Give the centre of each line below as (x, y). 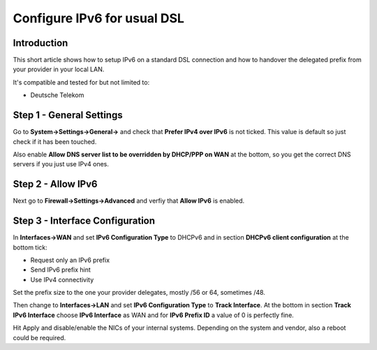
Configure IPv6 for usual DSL (99, 18)
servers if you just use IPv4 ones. (61, 164)
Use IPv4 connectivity (62, 279)
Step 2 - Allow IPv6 (55, 184)
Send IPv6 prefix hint (60, 270)
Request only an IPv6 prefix (70, 260)
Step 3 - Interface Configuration (84, 221)
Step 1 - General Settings (68, 115)
